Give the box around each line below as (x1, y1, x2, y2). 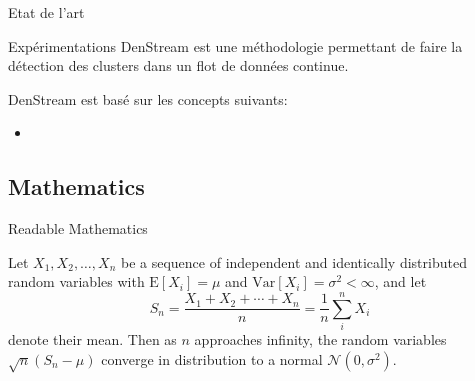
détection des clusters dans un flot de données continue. (8, 55, 349, 76)
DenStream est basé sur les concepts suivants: (8, 88, 288, 109)
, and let (374, 271, 427, 292)
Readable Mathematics (8, 218, 148, 239)
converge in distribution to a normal (101, 348, 323, 369)
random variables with (8, 271, 145, 292)
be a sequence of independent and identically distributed (120, 251, 467, 272)
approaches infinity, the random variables (194, 329, 447, 350)
